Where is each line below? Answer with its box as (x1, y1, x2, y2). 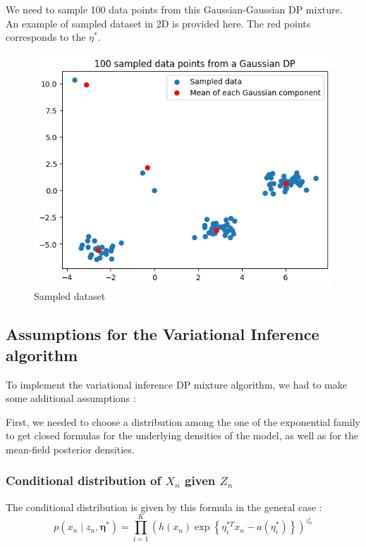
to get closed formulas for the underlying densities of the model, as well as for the (6, 428, 358, 443)
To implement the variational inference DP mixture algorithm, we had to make (6, 377, 347, 391)
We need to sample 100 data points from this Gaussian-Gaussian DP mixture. (6, 2, 343, 16)
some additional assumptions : (6, 391, 136, 405)
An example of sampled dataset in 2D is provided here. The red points (6, 15, 311, 30)
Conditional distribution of (6, 472, 161, 489)
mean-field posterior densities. (6, 441, 135, 456)
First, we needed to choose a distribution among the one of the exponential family (6, 414, 360, 429)
